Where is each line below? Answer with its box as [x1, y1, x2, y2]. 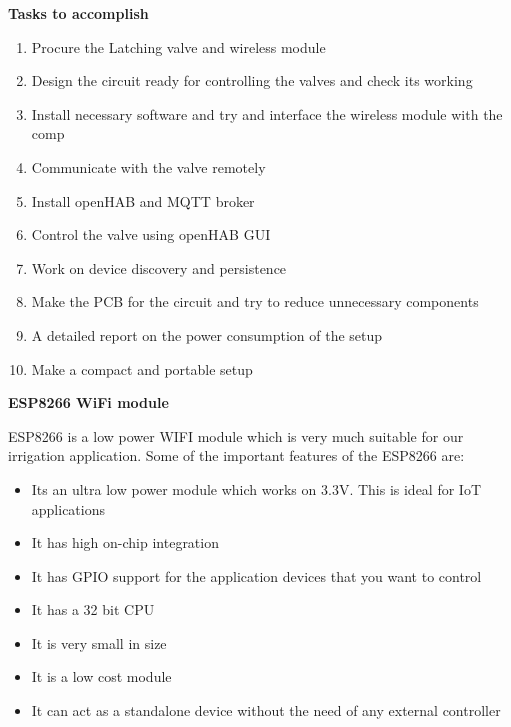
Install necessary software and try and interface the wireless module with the [31, 103, 503, 124]
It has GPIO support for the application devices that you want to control [31, 565, 482, 586]
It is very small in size [31, 632, 167, 653]
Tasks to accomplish [8, 3, 149, 23]
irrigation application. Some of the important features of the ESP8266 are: [8, 445, 465, 466]
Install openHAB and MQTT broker [31, 190, 255, 211]
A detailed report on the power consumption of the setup [31, 324, 383, 345]
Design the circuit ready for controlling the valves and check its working [31, 70, 473, 91]
